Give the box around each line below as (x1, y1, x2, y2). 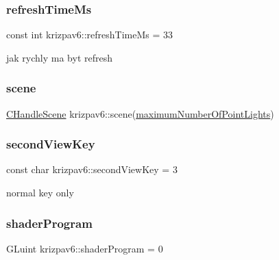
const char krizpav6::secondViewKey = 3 (6, 162, 178, 177)
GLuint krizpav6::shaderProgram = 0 (6, 241, 163, 255)
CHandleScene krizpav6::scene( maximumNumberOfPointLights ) (6, 106, 274, 120)
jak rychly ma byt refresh (6, 50, 112, 64)
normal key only (6, 185, 74, 200)
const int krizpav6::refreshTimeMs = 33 (6, 27, 173, 42)
